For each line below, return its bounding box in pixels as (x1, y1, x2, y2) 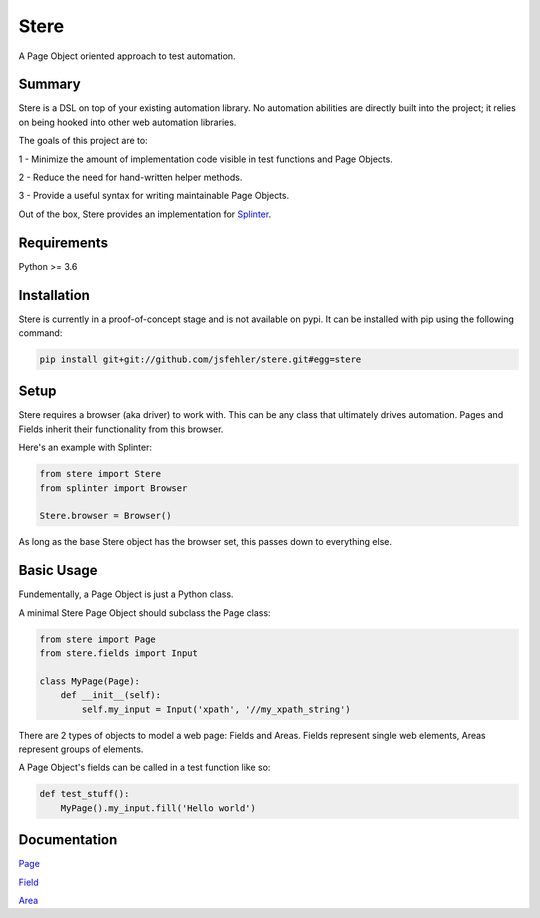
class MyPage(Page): (39, 675, 140, 687)
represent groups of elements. (18, 743, 144, 755)
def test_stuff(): (39, 788, 130, 800)
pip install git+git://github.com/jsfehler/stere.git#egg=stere (39, 353, 362, 365)
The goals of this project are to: (18, 135, 149, 147)
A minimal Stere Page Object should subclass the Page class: (18, 606, 271, 619)
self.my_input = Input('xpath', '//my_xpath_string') (81, 703, 351, 715)
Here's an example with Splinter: (18, 441, 152, 454)
